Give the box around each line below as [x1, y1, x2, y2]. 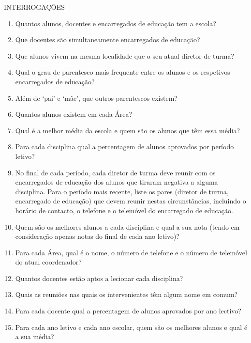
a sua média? [15, 331, 54, 342]
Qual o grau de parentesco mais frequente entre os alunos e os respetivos [15, 67, 230, 77]
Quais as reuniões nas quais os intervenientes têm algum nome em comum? [15, 289, 238, 299]
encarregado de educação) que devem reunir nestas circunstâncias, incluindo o [15, 196, 246, 206]
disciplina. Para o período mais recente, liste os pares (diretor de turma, [15, 186, 229, 196]
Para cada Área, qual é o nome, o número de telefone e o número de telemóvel [15, 247, 247, 257]
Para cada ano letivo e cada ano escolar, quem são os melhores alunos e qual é [15, 322, 248, 332]
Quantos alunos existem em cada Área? [15, 109, 133, 119]
